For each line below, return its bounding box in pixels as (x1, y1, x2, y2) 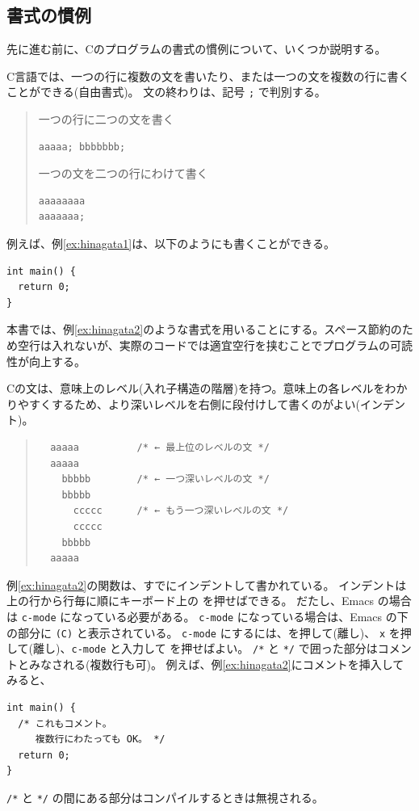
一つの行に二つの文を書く (38, 111, 174, 128)
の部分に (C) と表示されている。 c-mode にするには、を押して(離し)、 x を (6, 624, 400, 641)
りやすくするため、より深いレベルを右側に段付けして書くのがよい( (6, 395, 361, 412)
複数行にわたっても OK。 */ (35, 733, 166, 746)
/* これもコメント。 (18, 717, 112, 729)
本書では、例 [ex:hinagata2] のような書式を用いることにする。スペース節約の (6, 321, 402, 338)
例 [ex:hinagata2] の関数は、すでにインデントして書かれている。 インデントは (6, 576, 407, 593)
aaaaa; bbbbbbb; (38, 141, 126, 153)
